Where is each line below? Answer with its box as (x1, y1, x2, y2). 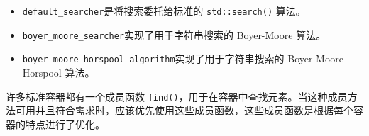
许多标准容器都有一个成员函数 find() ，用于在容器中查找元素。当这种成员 (6, 89, 348, 103)
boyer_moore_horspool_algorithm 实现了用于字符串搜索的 (22, 51, 285, 66)
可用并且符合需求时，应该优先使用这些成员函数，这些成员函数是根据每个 (15, 103, 353, 118)
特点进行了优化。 (25, 116, 105, 131)
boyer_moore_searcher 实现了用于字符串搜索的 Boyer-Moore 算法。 (22, 27, 326, 42)
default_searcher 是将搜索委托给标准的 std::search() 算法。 (22, 4, 306, 18)
